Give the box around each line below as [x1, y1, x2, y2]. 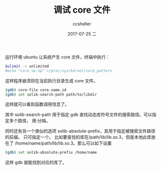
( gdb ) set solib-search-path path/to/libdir [5, 92, 97, 97]
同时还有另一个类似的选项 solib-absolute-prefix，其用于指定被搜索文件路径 [5, 128, 156, 134]
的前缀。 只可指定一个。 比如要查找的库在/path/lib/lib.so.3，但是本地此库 [5, 134, 152, 140]
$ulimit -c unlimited [5, 64, 49, 69]
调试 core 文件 [53, 4, 111, 16]
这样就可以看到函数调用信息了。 [5, 101, 69, 107]
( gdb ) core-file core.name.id [5, 87, 67, 93]
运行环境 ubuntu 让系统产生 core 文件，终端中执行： [5, 54, 110, 60]
